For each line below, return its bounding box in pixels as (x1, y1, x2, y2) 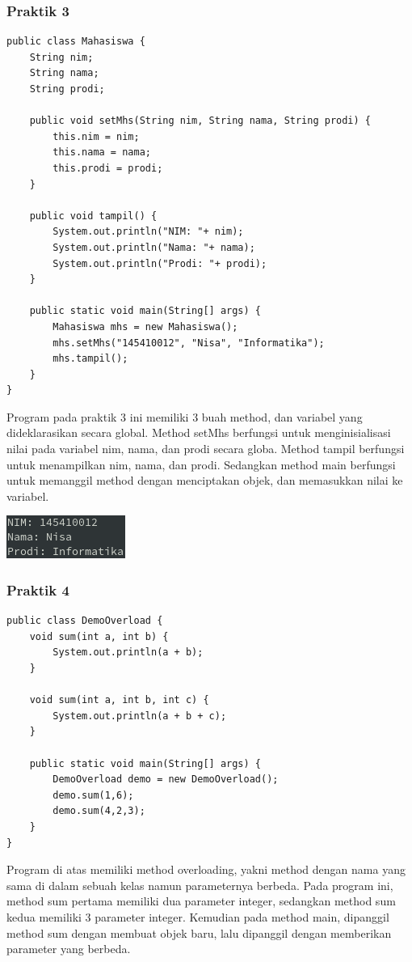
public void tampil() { (29, 210, 158, 222)
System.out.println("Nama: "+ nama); (53, 241, 255, 253)
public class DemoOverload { (6, 615, 163, 627)
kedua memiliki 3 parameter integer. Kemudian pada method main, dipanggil (6, 908, 389, 925)
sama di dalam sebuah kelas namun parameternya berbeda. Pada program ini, (6, 876, 393, 893)
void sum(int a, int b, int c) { (29, 694, 209, 706)
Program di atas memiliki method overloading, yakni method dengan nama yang (6, 861, 406, 878)
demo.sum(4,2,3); (53, 805, 145, 817)
